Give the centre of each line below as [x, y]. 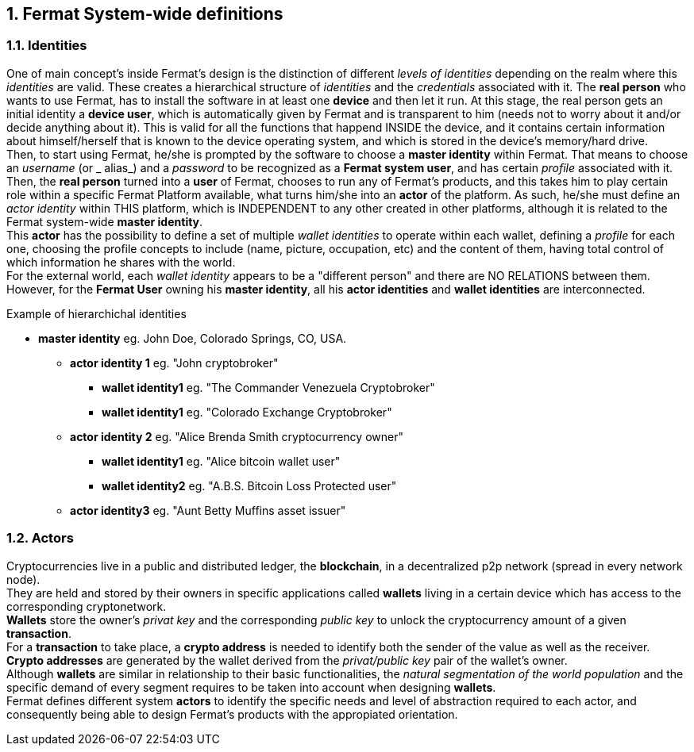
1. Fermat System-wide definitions [145, 14]
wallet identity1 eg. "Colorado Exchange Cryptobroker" [247, 412]
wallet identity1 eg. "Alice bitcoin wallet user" [221, 461]
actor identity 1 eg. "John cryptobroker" [174, 363]
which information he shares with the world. [121, 262]
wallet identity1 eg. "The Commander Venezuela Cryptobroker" [268, 387]
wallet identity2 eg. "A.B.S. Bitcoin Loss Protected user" [249, 485]
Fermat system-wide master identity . [105, 221]
